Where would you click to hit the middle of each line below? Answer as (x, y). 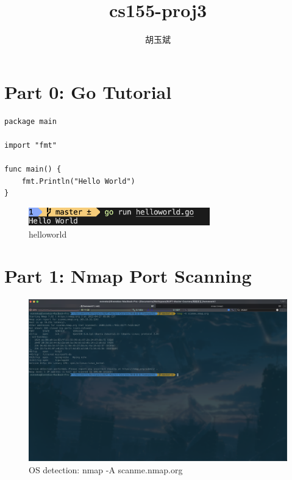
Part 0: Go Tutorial (88, 91)
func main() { (33, 169)
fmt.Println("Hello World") (78, 181)
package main (30, 121)
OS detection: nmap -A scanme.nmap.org (106, 469)
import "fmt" (30, 145)
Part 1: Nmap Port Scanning (128, 276)
